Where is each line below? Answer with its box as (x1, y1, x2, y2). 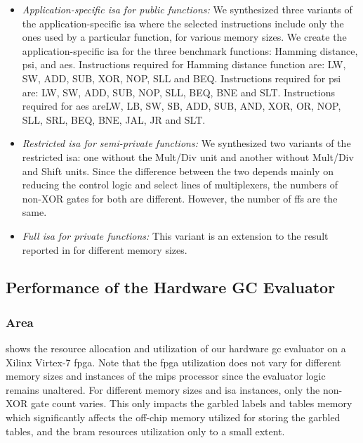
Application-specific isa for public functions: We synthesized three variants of (22, 2, 352, 16)
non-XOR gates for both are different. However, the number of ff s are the (22, 191, 338, 205)
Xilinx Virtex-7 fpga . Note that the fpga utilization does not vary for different (6, 354, 341, 369)
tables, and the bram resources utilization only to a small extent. (6, 423, 285, 438)
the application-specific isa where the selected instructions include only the (22, 15, 344, 30)
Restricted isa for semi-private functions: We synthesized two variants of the (22, 136, 351, 150)
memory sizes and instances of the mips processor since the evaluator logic (6, 368, 326, 383)
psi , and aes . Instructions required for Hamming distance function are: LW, (22, 57, 346, 72)
